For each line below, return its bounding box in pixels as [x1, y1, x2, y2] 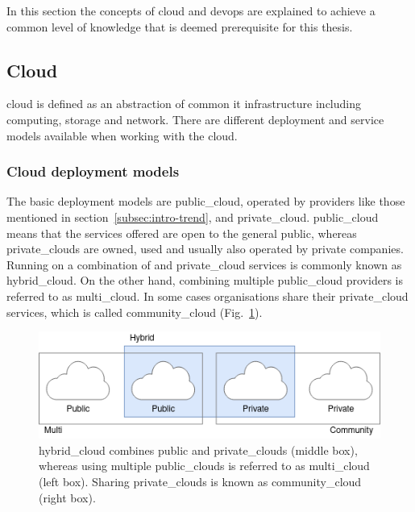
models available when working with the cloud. [6, 127, 238, 144]
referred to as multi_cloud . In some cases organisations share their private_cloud [6, 287, 409, 304]
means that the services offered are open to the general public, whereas [6, 224, 357, 241]
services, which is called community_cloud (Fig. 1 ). [6, 303, 263, 320]
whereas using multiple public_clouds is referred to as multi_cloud [39, 457, 370, 474]
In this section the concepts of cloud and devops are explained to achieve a [6, 2, 376, 19]
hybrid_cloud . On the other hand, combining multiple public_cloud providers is [6, 272, 403, 289]
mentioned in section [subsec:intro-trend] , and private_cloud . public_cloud [6, 208, 379, 225]
